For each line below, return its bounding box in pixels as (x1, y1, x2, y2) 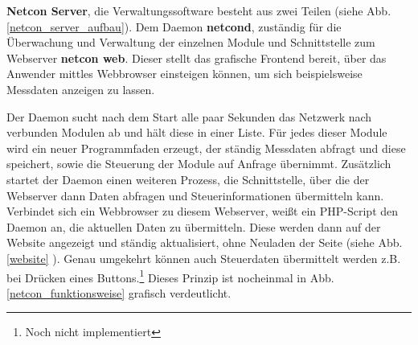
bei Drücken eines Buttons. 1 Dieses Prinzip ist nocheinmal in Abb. (6, 266, 334, 285)
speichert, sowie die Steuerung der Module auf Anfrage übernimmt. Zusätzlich (6, 155, 391, 172)
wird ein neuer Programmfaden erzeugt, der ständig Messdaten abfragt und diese (6, 139, 406, 156)
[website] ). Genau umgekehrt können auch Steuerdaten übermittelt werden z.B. (6, 249, 401, 266)
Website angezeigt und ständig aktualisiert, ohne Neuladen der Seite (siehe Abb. (6, 234, 403, 251)
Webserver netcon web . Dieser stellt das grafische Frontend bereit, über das (6, 49, 387, 66)
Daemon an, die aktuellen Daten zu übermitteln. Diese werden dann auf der (6, 218, 381, 235)
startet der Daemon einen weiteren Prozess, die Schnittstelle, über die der (6, 170, 370, 187)
